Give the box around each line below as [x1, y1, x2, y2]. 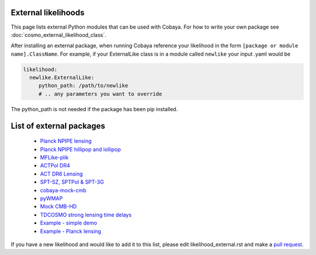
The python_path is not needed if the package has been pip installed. [11, 105, 178, 112]
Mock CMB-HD [40, 203, 77, 210]
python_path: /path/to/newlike [38, 82, 129, 89]
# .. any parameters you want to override [38, 91, 162, 97]
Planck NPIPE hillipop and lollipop [40, 146, 121, 153]
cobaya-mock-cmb [40, 187, 87, 194]
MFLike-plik [40, 154, 69, 161]
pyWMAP [40, 195, 63, 202]
